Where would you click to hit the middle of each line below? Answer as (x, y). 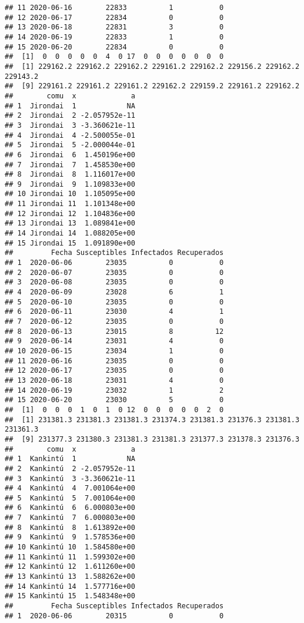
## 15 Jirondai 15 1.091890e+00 (70, 243)
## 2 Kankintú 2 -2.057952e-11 (70, 468)
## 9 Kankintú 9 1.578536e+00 (70, 537)
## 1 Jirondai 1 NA (70, 106)
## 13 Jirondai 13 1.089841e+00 (70, 223)
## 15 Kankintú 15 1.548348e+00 (70, 596)
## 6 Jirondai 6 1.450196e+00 (70, 155)
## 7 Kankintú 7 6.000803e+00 (70, 518)
